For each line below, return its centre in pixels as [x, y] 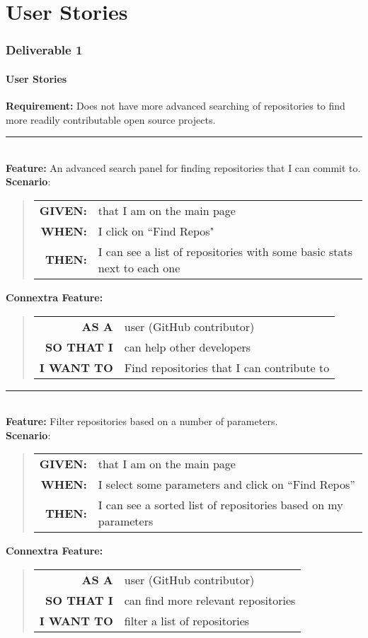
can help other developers [188, 347]
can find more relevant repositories [210, 600]
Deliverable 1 [44, 50]
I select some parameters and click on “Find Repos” [226, 485]
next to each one [139, 267]
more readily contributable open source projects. [111, 119]
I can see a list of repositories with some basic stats [225, 251]
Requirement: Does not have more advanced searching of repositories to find [176, 106]
